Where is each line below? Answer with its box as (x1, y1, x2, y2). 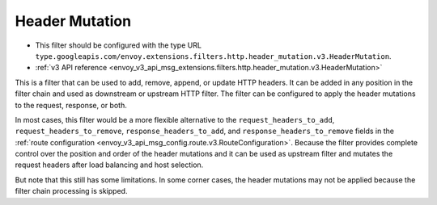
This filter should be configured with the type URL (35, 40, 202, 50)
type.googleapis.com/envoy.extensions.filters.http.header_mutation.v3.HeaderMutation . (35, 51, 392, 61)
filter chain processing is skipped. (15, 186, 128, 196)
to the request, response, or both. (15, 100, 127, 110)
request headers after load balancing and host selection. (15, 160, 204, 169)
